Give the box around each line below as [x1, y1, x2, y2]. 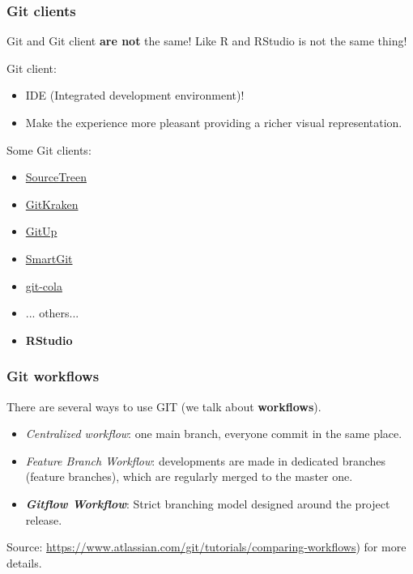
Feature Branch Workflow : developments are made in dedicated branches [25, 452, 386, 469]
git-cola [25, 277, 62, 294]
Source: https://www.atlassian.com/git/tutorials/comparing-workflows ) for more [6, 538, 407, 555]
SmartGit [25, 249, 73, 266]
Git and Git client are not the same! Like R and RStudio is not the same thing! [6, 32, 407, 49]
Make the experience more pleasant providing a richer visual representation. [25, 114, 402, 130]
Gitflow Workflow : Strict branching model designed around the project [25, 495, 390, 512]
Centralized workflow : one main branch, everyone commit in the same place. [25, 425, 402, 442]
